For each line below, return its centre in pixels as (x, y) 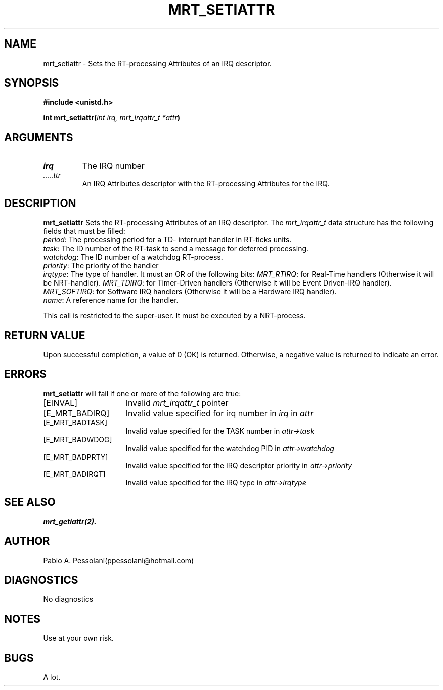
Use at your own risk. (78, 638)
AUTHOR (27, 541)
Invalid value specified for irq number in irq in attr (219, 413)
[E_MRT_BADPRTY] (76, 457)
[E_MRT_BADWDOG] (78, 439)
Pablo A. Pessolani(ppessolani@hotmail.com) (119, 560)
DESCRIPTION (40, 203)
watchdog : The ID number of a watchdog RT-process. (133, 257)
